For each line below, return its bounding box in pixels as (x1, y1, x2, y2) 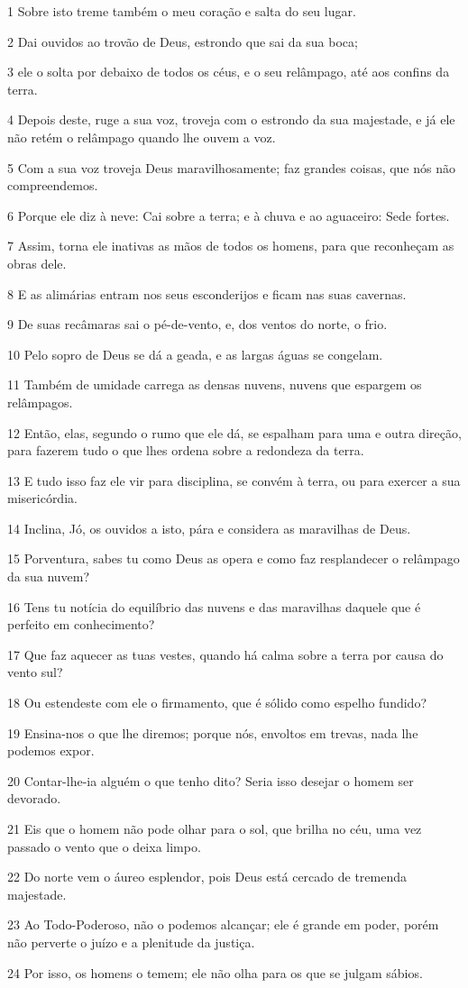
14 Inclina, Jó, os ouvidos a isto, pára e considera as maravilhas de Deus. (7, 518, 411, 537)
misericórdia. (7, 489, 78, 508)
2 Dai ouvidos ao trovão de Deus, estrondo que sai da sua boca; (7, 32, 358, 50)
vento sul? (7, 663, 63, 682)
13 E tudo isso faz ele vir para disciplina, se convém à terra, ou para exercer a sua (7, 471, 461, 489)
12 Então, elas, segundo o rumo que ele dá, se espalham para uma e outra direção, (7, 423, 462, 442)
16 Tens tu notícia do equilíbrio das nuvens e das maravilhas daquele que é (7, 597, 421, 616)
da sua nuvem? (7, 567, 90, 586)
